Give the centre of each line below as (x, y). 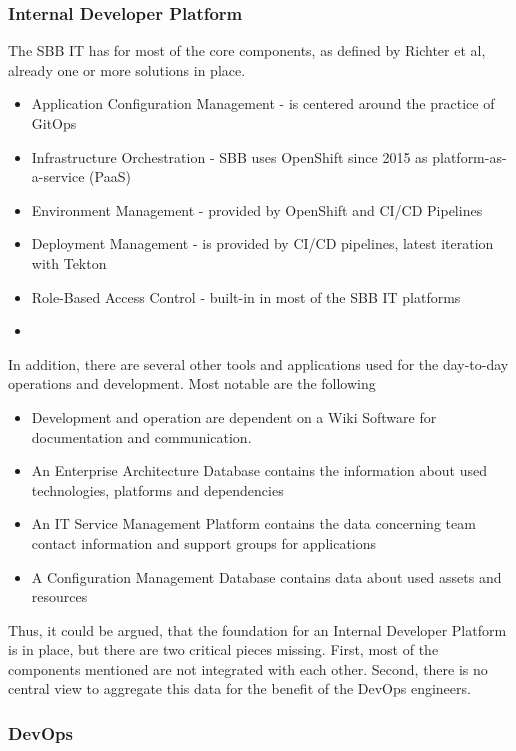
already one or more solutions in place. (127, 69)
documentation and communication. (141, 436)
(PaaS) (110, 176)
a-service (58, 176)
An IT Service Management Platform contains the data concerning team (253, 523)
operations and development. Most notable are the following (192, 383)
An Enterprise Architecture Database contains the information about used (259, 470)
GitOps (54, 123)
